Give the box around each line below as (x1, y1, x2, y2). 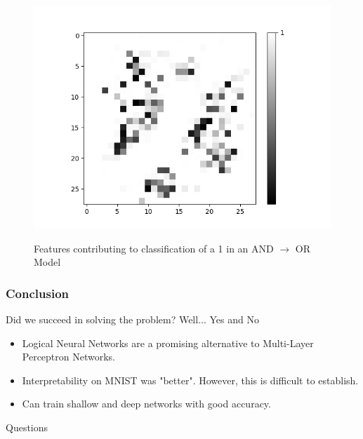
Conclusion (6, 284, 69, 302)
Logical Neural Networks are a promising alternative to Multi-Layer (22, 335, 314, 350)
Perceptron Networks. (22, 349, 116, 364)
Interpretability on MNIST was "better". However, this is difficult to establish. (22, 372, 359, 387)
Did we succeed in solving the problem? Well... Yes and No (6, 312, 259, 326)
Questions (6, 419, 48, 434)
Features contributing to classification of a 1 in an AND (34, 241, 274, 255)
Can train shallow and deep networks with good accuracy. (22, 396, 271, 411)
